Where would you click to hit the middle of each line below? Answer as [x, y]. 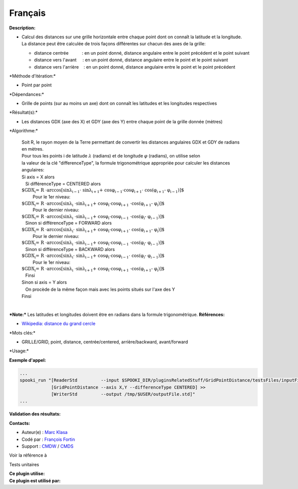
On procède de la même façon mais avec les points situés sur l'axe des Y [100, 289]
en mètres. [33, 149]
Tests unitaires [24, 464]
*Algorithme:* [24, 131]
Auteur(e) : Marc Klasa [45, 432]
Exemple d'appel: [28, 360]
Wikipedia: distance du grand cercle [59, 324]
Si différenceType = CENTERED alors [63, 183]
